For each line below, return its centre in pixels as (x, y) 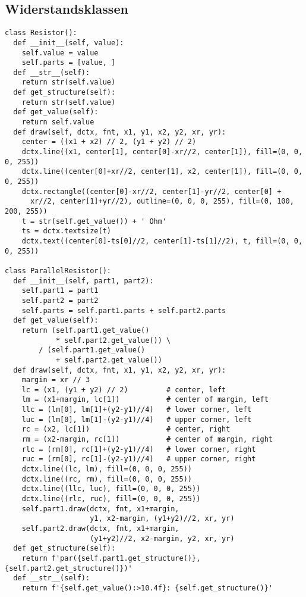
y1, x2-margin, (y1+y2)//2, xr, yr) (162, 519)
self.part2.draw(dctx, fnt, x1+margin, (100, 529)
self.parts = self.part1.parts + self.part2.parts (124, 310)
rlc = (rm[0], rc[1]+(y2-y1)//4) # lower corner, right (139, 449)
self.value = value (60, 53)
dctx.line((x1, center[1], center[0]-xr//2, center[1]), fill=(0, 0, (162, 152)
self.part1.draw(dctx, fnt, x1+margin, (100, 509)
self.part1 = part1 (60, 291)
